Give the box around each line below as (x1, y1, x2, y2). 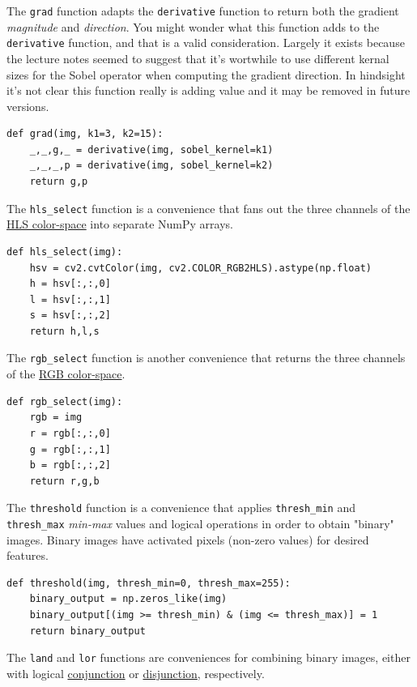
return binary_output (29, 625, 146, 637)
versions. (6, 97, 49, 114)
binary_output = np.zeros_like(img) (29, 593, 228, 605)
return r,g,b (29, 475, 100, 487)
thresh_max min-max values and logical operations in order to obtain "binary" (6, 514, 394, 531)
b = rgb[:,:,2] (29, 459, 111, 472)
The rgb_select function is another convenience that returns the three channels (6, 349, 406, 366)
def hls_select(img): (6, 245, 123, 258)
